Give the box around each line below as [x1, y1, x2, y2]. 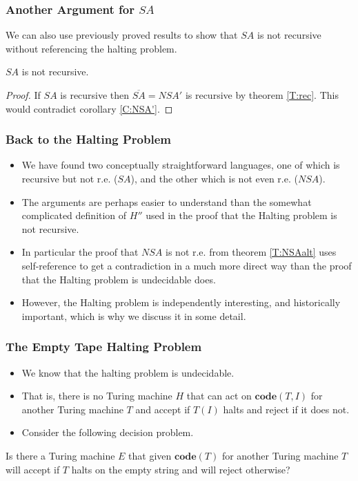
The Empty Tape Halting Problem [6, 338, 202, 355]
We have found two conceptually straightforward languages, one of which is [21, 158, 340, 172]
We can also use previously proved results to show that [6, 28, 238, 42]
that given [128, 448, 172, 462]
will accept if [6, 462, 60, 476]
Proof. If [6, 88, 41, 102]
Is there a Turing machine [6, 448, 115, 462]
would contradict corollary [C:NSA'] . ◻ [6, 101, 173, 115]
